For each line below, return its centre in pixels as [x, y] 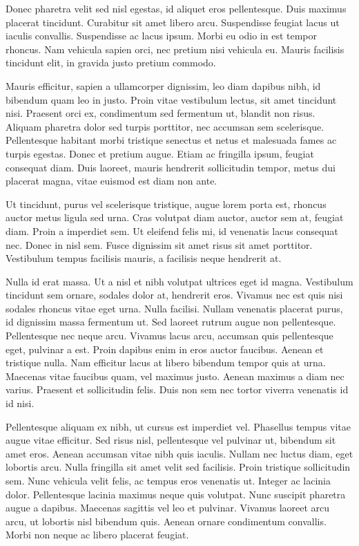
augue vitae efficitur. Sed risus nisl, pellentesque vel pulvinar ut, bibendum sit [171, 440]
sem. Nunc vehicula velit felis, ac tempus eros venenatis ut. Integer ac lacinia [168, 480]
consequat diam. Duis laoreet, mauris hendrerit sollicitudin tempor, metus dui [171, 167]
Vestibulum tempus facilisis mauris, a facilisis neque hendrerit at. [144, 258]
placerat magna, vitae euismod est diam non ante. [111, 181]
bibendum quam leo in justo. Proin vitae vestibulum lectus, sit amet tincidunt [171, 99]
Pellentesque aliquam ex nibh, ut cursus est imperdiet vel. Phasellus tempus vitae [178, 426]
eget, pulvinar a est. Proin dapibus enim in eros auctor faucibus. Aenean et [165, 349]
